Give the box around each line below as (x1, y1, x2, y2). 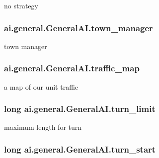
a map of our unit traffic (4, 81, 79, 92)
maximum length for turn (4, 122, 82, 132)
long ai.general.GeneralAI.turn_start (4, 143, 156, 155)
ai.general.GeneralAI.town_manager (4, 21, 153, 34)
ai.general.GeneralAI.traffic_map (4, 62, 140, 74)
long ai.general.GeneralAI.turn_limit (4, 103, 156, 115)
